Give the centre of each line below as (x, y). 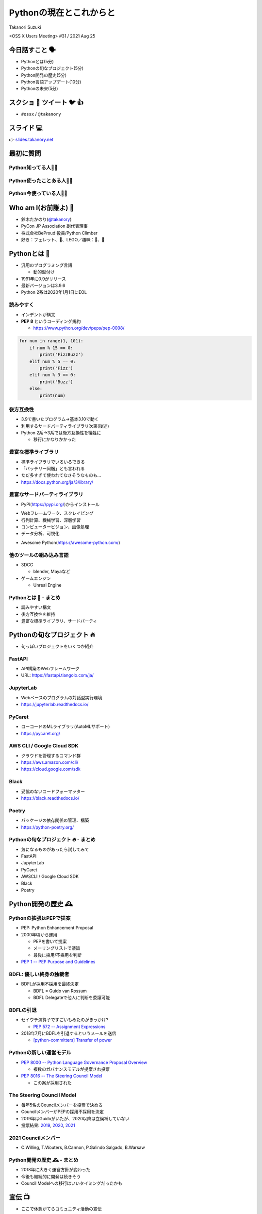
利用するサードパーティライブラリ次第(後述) (65, 426)
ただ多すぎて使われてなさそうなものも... (61, 475)
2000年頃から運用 (39, 934)
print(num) (52, 395)
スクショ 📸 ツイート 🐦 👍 (46, 103)
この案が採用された (52, 1082)
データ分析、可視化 (40, 534)
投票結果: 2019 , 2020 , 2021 (48, 1125)
